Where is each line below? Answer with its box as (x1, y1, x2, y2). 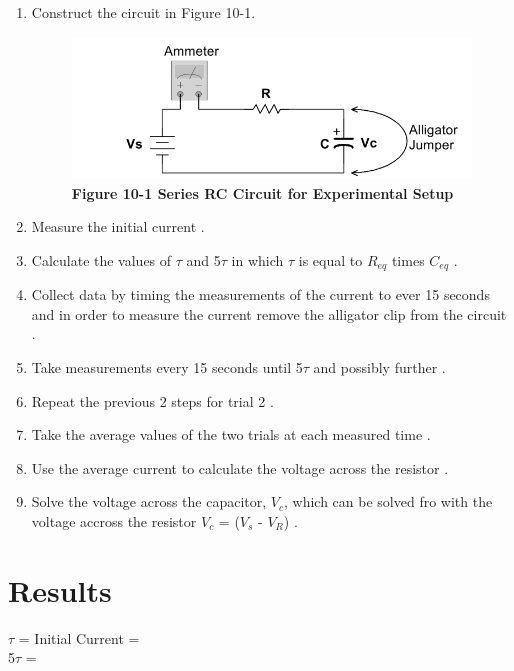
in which (231, 249, 284, 270)
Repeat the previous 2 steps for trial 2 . (31, 390, 274, 411)
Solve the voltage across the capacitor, (31, 491, 267, 512)
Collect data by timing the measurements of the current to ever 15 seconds (31, 284, 490, 305)
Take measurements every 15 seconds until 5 (31, 357, 303, 378)
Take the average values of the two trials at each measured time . (31, 424, 431, 445)
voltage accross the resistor (31, 510, 197, 531)
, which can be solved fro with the (283, 491, 493, 512)
